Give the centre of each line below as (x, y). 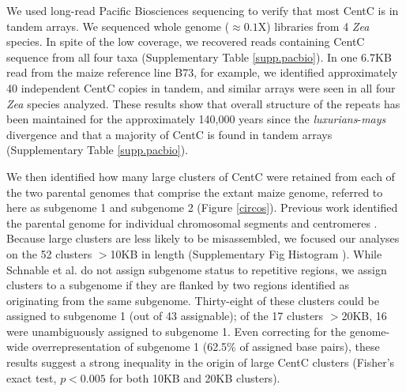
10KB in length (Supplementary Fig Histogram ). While (246, 253)
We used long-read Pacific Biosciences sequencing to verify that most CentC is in (203, 10)
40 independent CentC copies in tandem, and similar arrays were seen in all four (201, 87)
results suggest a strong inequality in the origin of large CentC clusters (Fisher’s (201, 362)
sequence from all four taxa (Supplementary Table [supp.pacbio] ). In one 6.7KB (199, 57)
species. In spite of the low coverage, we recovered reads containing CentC (186, 41)
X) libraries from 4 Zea (314, 26)
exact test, (32, 377)
